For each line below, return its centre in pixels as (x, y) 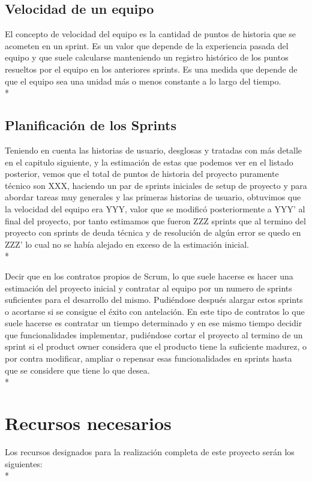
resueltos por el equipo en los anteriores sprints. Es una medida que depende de (151, 69)
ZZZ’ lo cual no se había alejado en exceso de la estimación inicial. (127, 244)
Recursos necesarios (88, 423)
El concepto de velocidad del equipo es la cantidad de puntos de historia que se (151, 34)
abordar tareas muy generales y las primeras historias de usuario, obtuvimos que (153, 197)
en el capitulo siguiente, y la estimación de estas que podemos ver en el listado (149, 162)
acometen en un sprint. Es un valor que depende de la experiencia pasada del (147, 45)
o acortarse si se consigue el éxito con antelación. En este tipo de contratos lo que (155, 311)
